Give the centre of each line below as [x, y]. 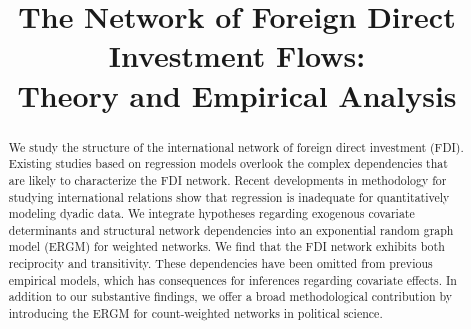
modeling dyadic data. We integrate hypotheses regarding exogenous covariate [211, 213]
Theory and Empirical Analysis [237, 94]
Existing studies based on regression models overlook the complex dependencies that [228, 163]
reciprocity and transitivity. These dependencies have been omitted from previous [220, 263]
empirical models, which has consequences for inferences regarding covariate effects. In [232, 279]
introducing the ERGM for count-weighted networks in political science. [195, 313]
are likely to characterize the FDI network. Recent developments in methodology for [227, 179]
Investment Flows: [237, 55]
